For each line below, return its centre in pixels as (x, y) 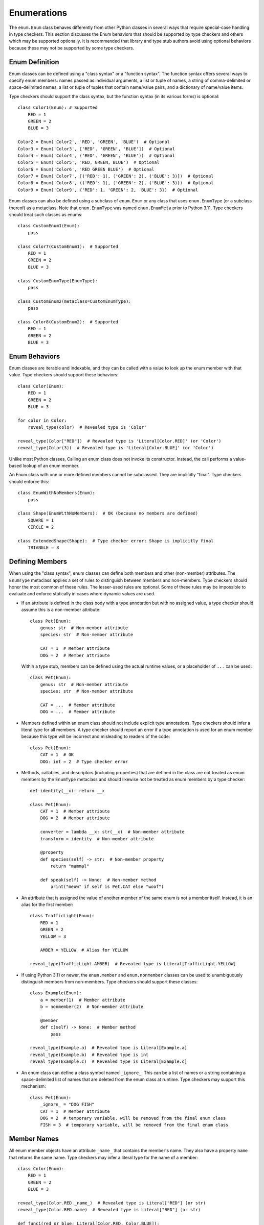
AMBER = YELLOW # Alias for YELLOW (84, 950)
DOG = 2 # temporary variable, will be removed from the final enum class (133, 1118)
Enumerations (38, 13)
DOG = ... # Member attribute (77, 712)
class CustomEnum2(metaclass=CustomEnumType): (75, 301)
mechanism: (33, 1086)
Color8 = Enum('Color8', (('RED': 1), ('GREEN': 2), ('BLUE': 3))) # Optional (116, 183)
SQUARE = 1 (41, 520)
